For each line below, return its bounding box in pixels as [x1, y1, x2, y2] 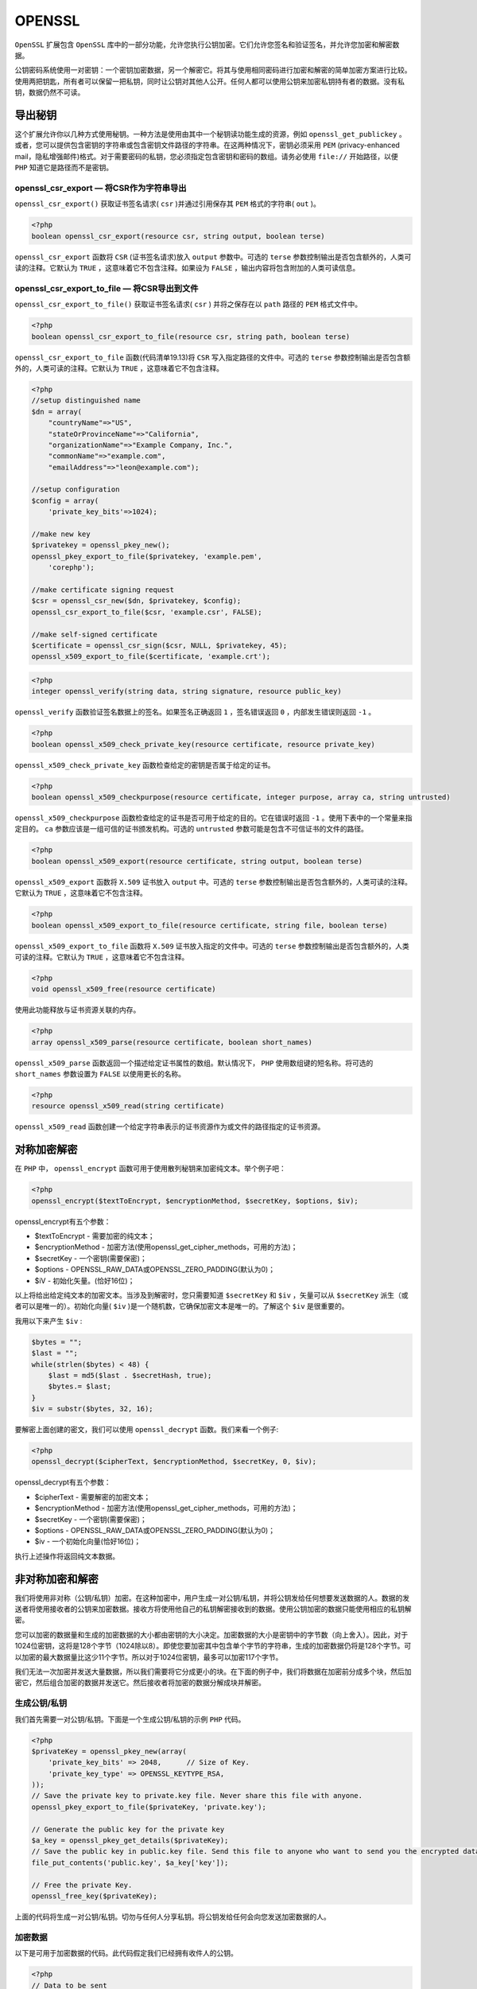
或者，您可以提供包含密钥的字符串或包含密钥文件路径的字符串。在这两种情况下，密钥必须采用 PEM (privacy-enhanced [14, 140, 401, 150]
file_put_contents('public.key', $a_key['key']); [31, 1858, 229, 1867]
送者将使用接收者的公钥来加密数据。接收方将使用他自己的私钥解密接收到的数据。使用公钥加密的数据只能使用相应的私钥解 [14, 1604, 412, 1614]
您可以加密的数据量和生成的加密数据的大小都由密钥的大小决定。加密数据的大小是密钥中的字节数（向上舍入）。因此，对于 [14, 1629, 409, 1639]
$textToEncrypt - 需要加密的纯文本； [34, 1232, 155, 1241]
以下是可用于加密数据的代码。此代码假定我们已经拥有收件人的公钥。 [14, 1948, 238, 1958]
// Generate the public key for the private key [31, 1824, 225, 1834]
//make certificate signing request [31, 585, 175, 594]
